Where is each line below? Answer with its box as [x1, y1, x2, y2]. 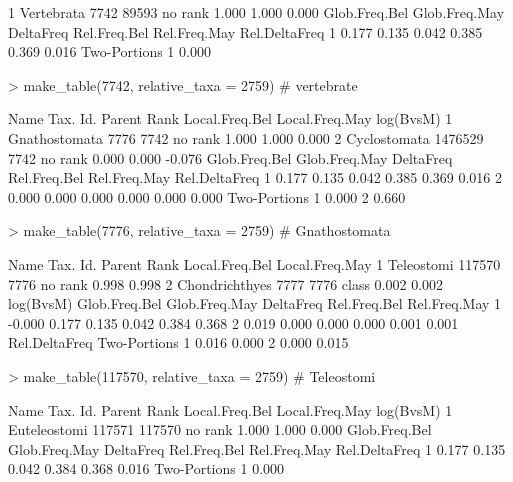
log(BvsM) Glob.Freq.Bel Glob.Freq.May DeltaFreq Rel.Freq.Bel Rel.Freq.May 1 [8, 293, 502, 314]
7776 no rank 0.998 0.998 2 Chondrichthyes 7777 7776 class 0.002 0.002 [8, 273, 444, 294]
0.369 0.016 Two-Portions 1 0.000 [8, 41, 211, 62]
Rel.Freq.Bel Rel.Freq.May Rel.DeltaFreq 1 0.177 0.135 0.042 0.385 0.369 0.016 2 [8, 167, 503, 188]
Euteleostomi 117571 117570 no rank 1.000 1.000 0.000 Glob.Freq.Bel [8, 419, 432, 440]
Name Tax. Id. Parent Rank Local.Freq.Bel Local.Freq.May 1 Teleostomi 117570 [8, 253, 501, 274]
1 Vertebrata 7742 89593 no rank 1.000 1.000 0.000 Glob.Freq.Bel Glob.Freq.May [8, 2, 505, 22]
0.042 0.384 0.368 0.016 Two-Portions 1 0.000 [8, 458, 285, 479]
